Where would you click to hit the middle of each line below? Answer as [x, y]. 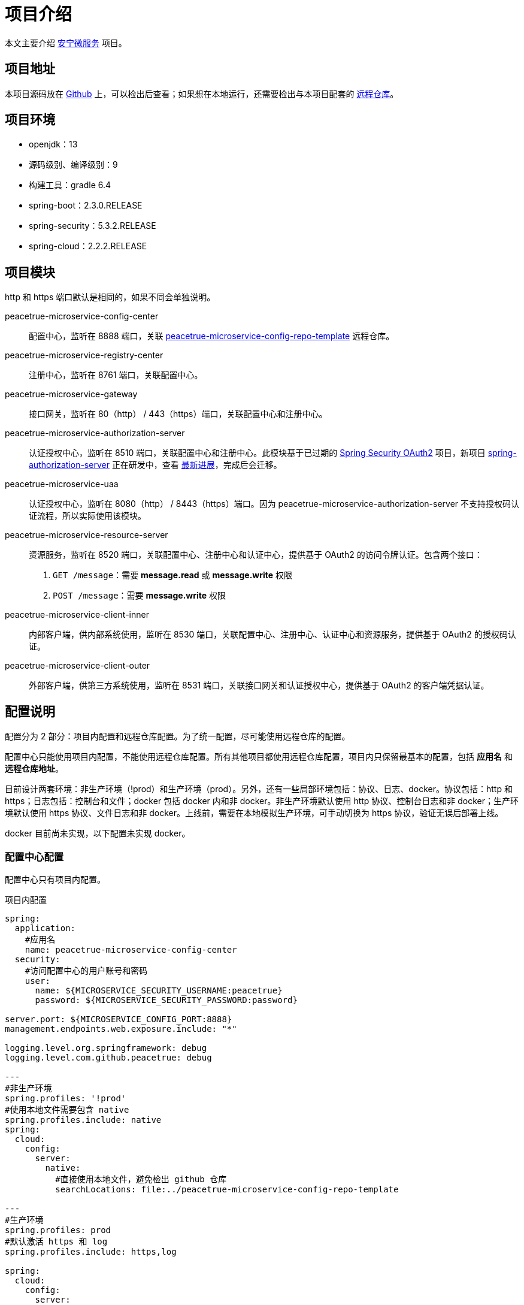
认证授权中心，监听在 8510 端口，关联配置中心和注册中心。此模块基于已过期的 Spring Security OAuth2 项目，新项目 [257, 453]
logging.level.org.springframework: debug [106, 1048]
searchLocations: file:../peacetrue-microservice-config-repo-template [227, 1189]
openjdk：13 [53, 144]
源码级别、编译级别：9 [73, 165]
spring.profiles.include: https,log [91, 1251]
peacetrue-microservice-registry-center [84, 355]
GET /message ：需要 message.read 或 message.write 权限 [173, 575]
